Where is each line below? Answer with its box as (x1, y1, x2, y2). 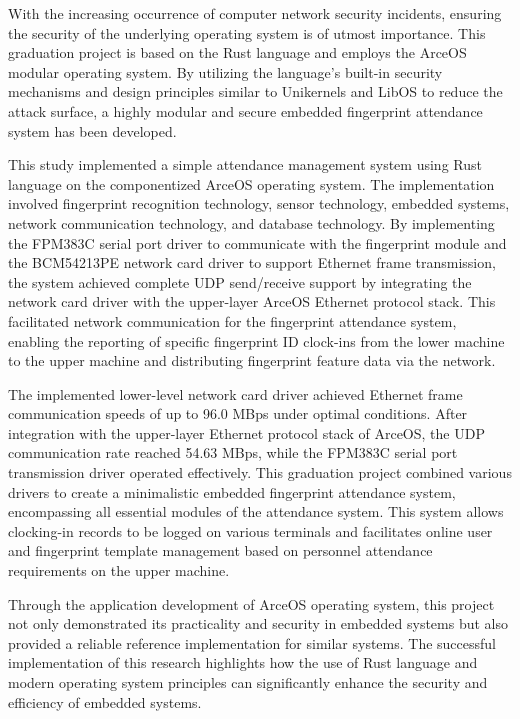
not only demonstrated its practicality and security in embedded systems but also (8, 613, 508, 634)
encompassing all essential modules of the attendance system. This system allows (8, 501, 504, 522)
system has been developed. (8, 120, 177, 141)
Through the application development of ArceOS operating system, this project (8, 593, 495, 614)
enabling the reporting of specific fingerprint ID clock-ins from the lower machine (8, 330, 505, 351)
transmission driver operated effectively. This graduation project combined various (8, 462, 512, 483)
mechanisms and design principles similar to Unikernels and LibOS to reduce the (8, 81, 503, 102)
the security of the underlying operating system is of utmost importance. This (8, 22, 486, 43)
